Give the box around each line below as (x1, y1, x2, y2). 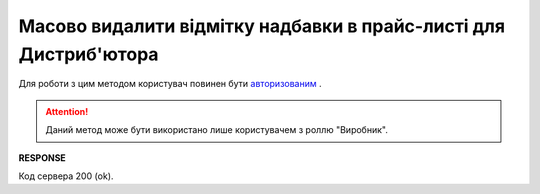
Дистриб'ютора (18, 43, 159, 65)
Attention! (45, 105, 89, 117)
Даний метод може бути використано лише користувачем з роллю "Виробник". (45, 124, 389, 136)
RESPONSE (18, 151, 67, 164)
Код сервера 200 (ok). (18, 170, 114, 182)
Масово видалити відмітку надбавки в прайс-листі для (18, 15, 505, 37)
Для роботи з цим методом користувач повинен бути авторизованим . (18, 78, 322, 90)
